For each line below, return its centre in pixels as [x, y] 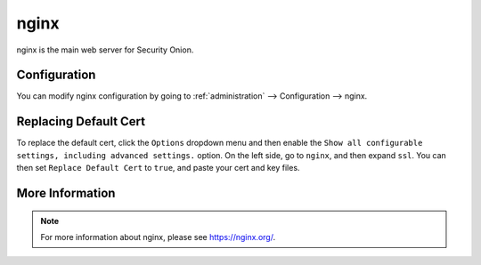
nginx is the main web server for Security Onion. [105, 50]
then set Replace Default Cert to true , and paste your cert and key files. [158, 168]
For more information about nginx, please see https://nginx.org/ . [158, 237]
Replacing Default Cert [81, 121]
